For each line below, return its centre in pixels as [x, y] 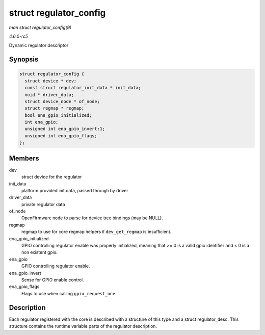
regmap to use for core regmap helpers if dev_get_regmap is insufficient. [96, 232]
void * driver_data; [49, 95]
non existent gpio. [40, 252]
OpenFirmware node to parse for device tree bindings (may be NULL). [92, 218]
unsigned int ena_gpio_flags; [61, 136]
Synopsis [24, 60]
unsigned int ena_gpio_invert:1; [65, 129]
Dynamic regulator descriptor [39, 45]
